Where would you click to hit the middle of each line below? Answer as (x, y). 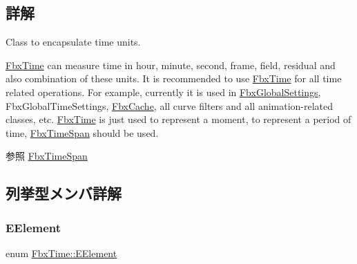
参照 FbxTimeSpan (47, 156)
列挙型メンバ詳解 (64, 193)
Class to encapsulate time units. (73, 42)
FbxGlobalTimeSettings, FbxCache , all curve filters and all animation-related (170, 105)
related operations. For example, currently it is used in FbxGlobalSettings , (163, 92)
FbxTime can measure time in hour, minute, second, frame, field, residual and (171, 65)
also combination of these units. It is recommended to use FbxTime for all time (174, 78)
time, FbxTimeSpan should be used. (82, 132)
